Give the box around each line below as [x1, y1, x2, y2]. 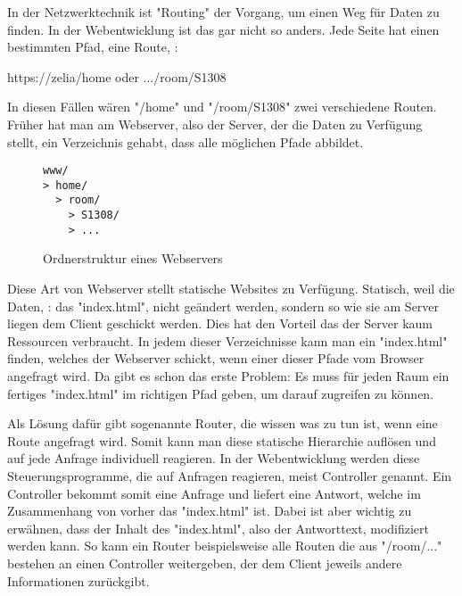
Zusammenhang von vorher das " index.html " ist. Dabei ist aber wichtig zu [7, 501, 412, 520]
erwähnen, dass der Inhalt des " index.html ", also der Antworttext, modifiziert [7, 518, 430, 537]
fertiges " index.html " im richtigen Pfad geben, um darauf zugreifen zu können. [7, 384, 434, 402]
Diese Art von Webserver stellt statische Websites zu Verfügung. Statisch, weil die [7, 279, 455, 298]
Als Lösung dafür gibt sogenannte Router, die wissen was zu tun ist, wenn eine [7, 414, 438, 433]
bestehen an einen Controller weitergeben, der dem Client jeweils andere [7, 553, 402, 572]
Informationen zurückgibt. [7, 571, 150, 590]
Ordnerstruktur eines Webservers [43, 249, 223, 268]
